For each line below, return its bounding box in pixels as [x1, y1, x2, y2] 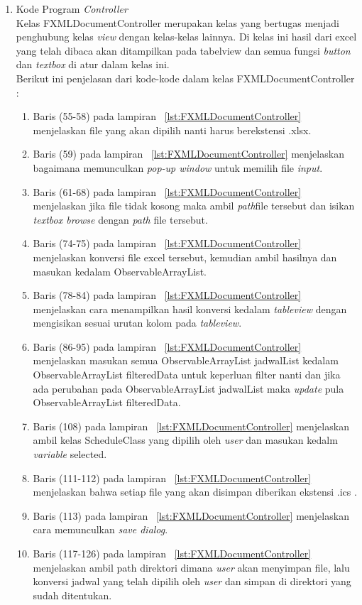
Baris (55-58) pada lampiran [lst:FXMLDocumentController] [33, 109, 302, 124]
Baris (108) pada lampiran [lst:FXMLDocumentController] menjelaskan [33, 418, 349, 433]
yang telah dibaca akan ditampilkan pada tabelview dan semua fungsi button [16, 43, 351, 58]
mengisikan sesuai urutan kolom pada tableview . [33, 315, 242, 330]
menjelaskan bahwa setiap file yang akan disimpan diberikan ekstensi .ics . [33, 484, 357, 499]
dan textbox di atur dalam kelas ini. [16, 57, 170, 72]
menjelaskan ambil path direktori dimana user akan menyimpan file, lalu [33, 560, 350, 574]
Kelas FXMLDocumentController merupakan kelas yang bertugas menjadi [16, 15, 340, 30]
